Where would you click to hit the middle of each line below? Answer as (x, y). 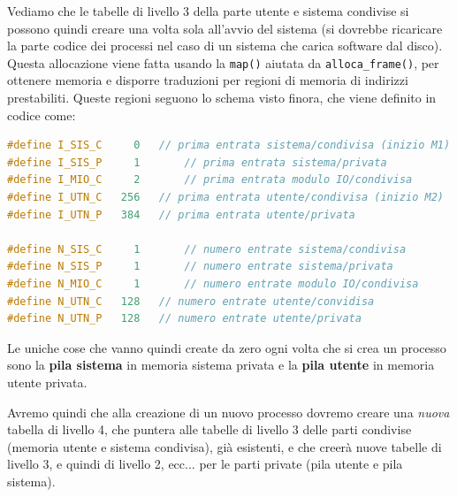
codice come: (42, 115)
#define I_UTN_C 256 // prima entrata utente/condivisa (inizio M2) (225, 197)
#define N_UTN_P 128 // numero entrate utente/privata (184, 319)
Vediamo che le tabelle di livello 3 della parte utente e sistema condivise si (208, 11)
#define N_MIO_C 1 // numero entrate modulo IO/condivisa (213, 283)
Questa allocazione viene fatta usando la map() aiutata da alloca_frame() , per (223, 62)
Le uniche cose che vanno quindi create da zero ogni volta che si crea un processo (227, 347)
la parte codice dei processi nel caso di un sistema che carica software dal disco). (225, 46)
